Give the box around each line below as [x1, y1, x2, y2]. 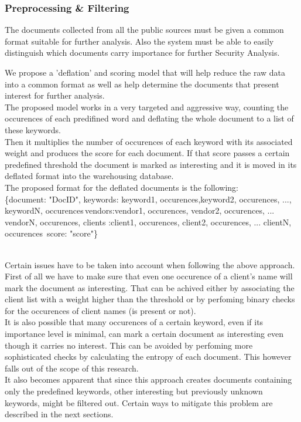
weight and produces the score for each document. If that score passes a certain [5, 147, 290, 159]
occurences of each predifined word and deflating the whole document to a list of [5, 112, 294, 124]
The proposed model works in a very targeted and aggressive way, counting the [5, 100, 289, 113]
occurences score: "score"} [5, 227, 98, 239]
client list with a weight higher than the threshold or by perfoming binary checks [5, 293, 295, 305]
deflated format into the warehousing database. [5, 170, 174, 182]
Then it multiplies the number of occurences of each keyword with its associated [5, 135, 293, 147]
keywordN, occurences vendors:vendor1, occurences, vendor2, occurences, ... [5, 204, 275, 217]
